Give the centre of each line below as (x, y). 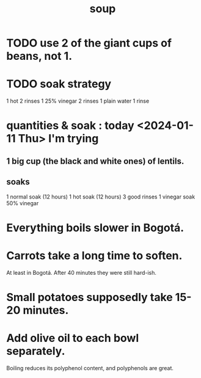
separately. (36, 351)
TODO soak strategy (59, 84)
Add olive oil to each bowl (73, 338)
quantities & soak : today (70, 125)
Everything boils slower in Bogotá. (95, 227)
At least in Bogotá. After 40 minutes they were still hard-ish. (82, 272)
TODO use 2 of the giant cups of (89, 43)
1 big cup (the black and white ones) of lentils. (95, 161)
